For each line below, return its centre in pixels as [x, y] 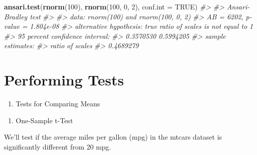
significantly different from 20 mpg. [58, 146]
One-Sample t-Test [44, 120]
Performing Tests [64, 80]
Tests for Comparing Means [58, 104]
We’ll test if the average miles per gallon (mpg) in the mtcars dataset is [113, 137]
